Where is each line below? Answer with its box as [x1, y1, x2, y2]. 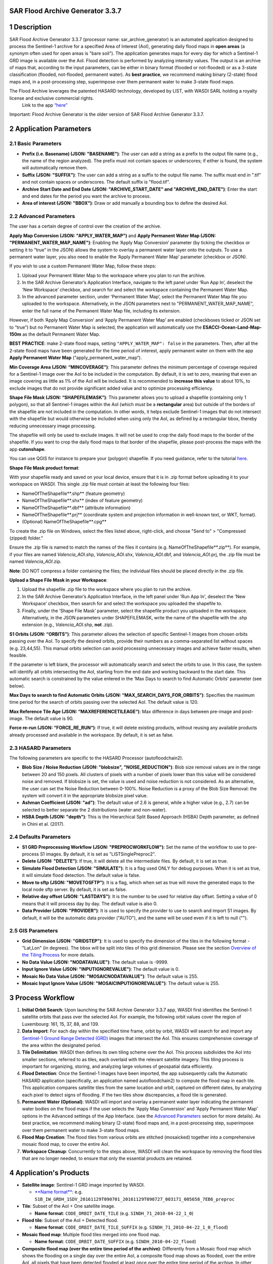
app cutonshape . [9, 446, 46, 452]
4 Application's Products [9, 1168, 89, 1177]
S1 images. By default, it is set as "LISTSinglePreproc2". [39, 851, 156, 857]
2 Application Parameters [9, 124, 92, 133]
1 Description [9, 23, 52, 31]
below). [9, 683, 25, 689]
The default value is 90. [24, 715, 74, 721]
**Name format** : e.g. [34, 1189, 83, 1195]
